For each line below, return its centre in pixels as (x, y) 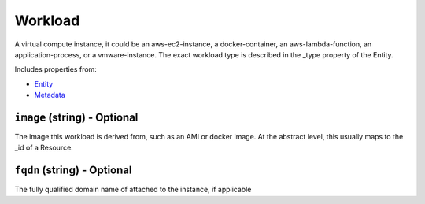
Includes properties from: (56, 69)
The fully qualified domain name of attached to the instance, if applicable (133, 190)
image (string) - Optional (76, 117)
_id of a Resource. (44, 148)
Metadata (50, 95)
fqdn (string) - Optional (73, 171)
